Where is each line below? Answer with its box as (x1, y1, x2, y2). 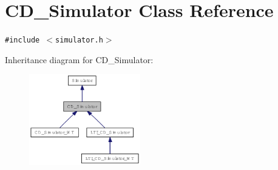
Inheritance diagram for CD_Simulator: (5, 53, 154, 66)
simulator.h (55, 36, 103, 45)
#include (5, 36, 40, 45)
